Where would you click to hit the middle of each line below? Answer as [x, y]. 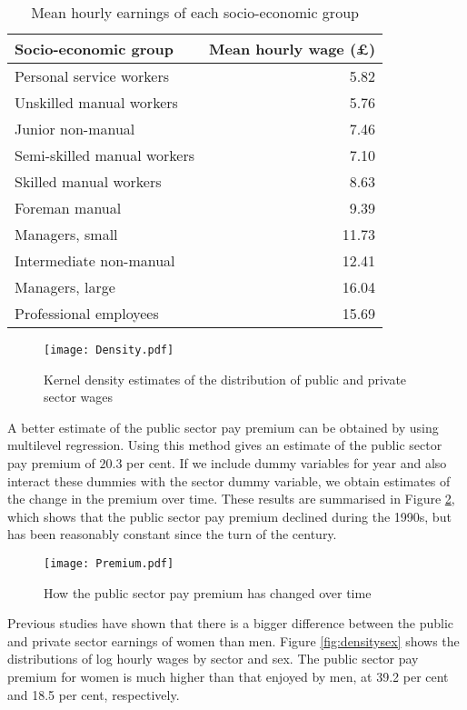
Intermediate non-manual [95, 260]
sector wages [78, 397]
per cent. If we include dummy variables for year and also [287, 463]
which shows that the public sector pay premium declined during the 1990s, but [229, 516]
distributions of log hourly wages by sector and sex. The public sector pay [213, 659]
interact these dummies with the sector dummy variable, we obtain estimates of [229, 480]
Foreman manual [68, 208]
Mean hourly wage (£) [293, 49]
